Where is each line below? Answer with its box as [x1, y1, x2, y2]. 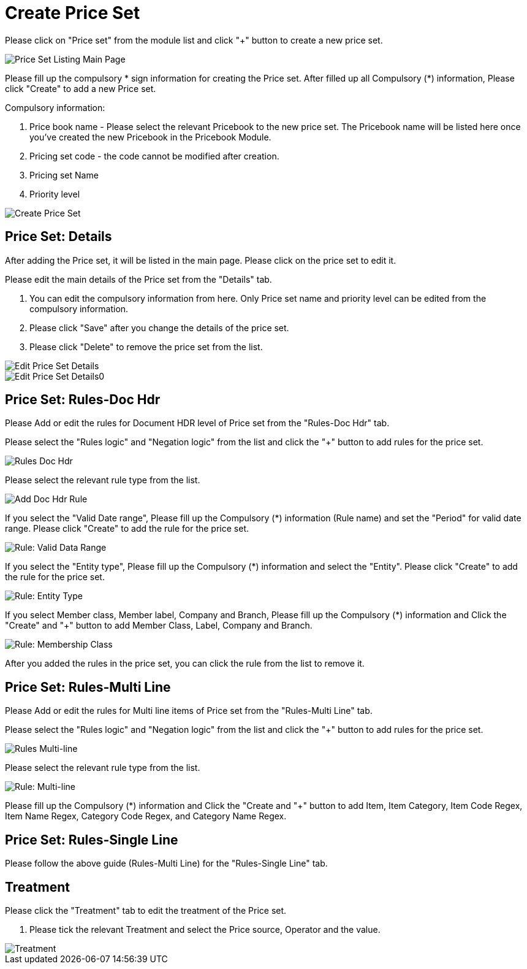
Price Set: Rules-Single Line [5, 832, 178, 848]
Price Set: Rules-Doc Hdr [5, 392, 161, 408]
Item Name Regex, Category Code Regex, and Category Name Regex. [5, 811, 287, 822]
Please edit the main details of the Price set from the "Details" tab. [5, 274, 272, 285]
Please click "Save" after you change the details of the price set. [29, 322, 289, 333]
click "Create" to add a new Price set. [5, 83, 156, 94]
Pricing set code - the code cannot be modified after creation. [29, 150, 279, 161]
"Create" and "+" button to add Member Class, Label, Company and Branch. [5, 620, 313, 631]
